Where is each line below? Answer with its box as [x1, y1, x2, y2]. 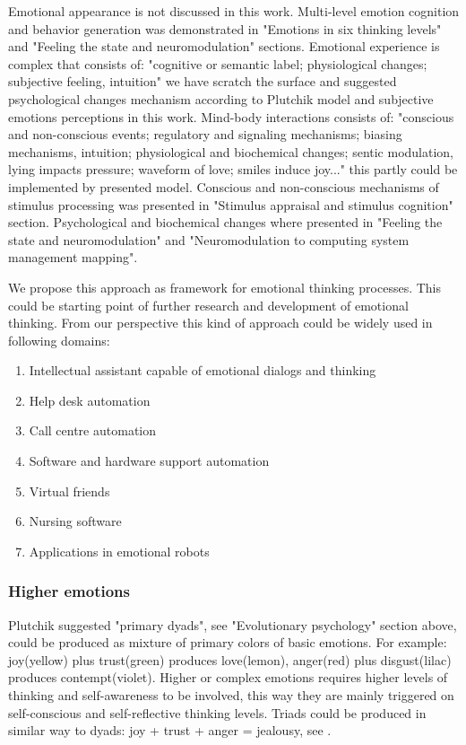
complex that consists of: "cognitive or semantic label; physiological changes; [8, 54, 427, 73]
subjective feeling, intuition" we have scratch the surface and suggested [8, 72, 397, 91]
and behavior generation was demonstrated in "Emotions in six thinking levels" [8, 19, 442, 38]
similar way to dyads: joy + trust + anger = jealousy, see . [8, 721, 332, 740]
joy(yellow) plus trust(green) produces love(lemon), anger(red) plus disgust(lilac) [8, 650, 452, 669]
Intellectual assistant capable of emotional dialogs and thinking [29, 361, 376, 380]
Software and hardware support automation [29, 451, 270, 470]
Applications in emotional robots [29, 541, 210, 560]
